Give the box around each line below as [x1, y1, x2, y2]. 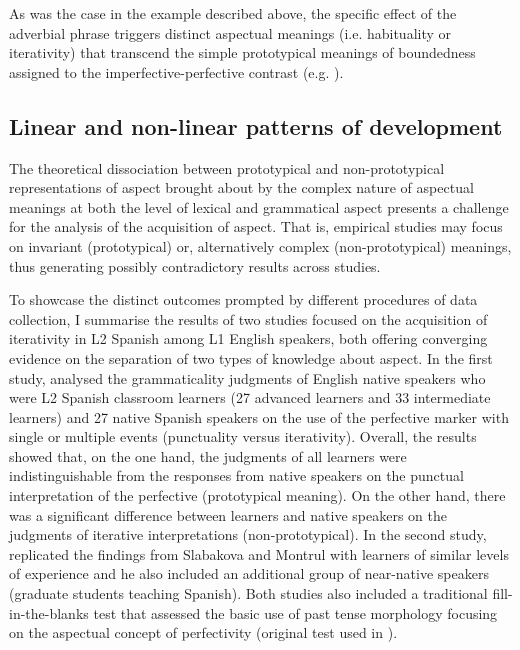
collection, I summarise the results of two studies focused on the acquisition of [9, 308, 488, 329]
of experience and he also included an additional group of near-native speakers [9, 563, 489, 584]
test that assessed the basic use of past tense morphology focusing [93, 602, 498, 623]
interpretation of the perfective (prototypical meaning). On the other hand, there [9, 485, 506, 506]
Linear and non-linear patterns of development [9, 110, 503, 141]
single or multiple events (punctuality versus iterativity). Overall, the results [9, 426, 477, 447]
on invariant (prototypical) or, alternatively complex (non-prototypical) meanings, [9, 235, 512, 256]
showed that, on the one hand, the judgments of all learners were [9, 445, 407, 466]
